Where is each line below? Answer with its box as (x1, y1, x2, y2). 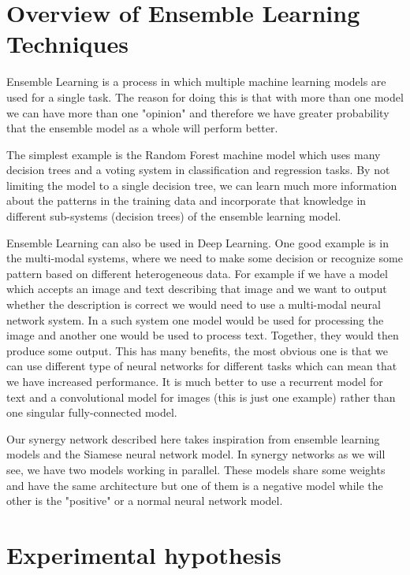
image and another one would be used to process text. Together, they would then (6, 327, 399, 343)
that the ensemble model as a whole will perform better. (6, 120, 278, 136)
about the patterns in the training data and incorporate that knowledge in (6, 192, 367, 209)
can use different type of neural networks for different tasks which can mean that (6, 358, 397, 374)
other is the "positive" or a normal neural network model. (6, 492, 283, 509)
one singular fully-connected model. (6, 404, 177, 421)
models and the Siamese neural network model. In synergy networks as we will (6, 446, 386, 462)
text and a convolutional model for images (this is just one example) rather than (6, 388, 396, 405)
